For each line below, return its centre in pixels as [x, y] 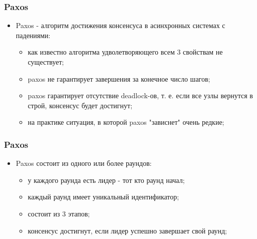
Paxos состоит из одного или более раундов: [84, 163]
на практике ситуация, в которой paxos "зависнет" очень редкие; [126, 122]
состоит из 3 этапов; [59, 213]
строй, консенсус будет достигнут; [80, 105]
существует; [46, 62]
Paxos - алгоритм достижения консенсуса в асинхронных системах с [120, 25]
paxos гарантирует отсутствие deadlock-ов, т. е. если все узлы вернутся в [140, 95]
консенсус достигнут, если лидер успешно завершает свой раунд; [127, 230]
